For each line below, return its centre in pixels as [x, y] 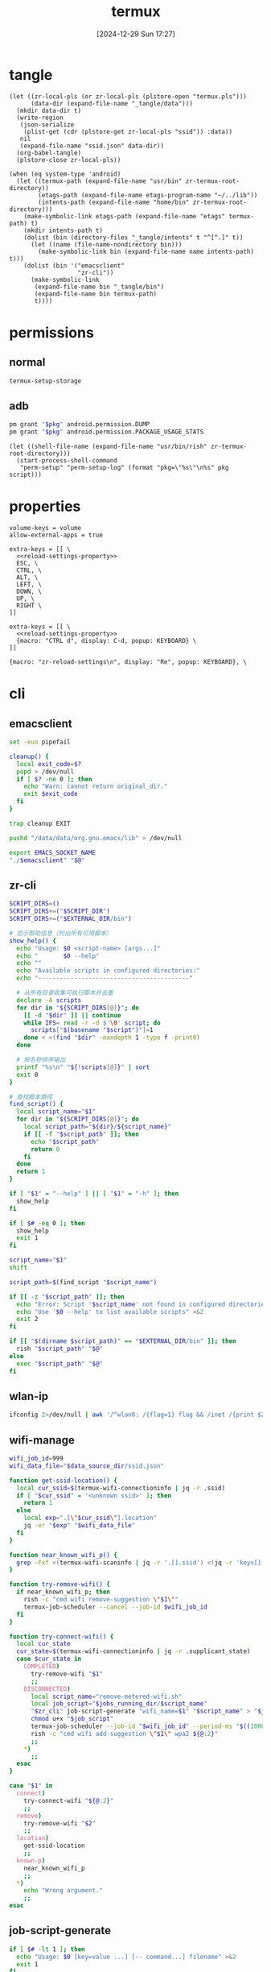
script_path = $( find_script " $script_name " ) [83, 1282]
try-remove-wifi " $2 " [60, 1823]
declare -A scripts [49, 1000]
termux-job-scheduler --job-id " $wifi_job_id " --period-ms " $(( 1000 [148, 1726]
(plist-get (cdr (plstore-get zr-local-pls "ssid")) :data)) [128, 131]
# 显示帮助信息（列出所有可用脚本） [61, 933]
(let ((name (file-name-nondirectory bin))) [106, 244]
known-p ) [31, 1860]
